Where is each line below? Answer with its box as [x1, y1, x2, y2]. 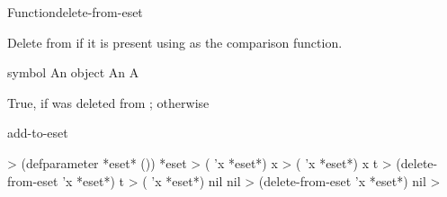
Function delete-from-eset [7, 3, 143, 21]
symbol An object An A [7, 63, 139, 82]
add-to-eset [7, 123, 68, 142]
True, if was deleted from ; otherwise [7, 93, 210, 112]
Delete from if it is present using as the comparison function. [7, 32, 343, 51]
